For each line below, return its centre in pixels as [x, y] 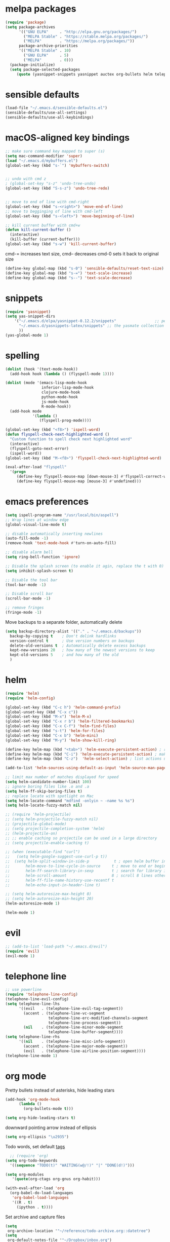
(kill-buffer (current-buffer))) [45, 239]
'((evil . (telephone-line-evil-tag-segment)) [71, 1008]
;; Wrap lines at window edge [37, 520]
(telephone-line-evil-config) [37, 999]
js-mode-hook [55, 402]
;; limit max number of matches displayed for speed [62, 777]
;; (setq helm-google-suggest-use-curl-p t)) [56, 857]
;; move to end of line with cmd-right [47, 202]
